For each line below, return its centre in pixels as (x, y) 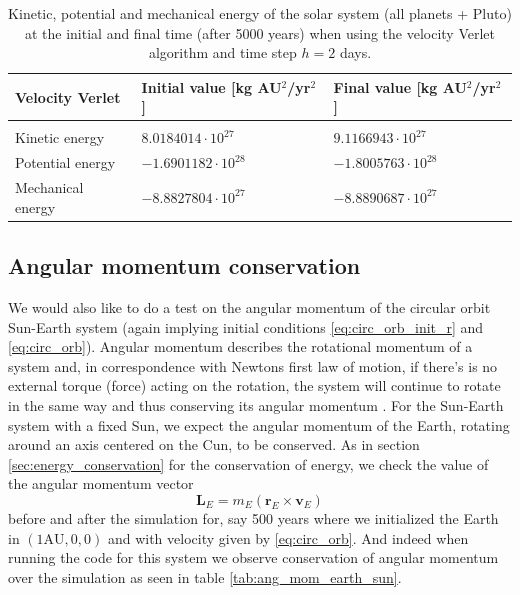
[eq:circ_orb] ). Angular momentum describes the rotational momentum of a (240, 346)
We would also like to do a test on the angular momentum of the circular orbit (249, 307)
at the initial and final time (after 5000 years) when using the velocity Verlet (260, 32)
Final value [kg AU (400, 86)
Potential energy (65, 162)
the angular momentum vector (101, 483)
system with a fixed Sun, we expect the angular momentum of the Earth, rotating (259, 424)
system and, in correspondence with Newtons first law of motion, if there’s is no (253, 365)
